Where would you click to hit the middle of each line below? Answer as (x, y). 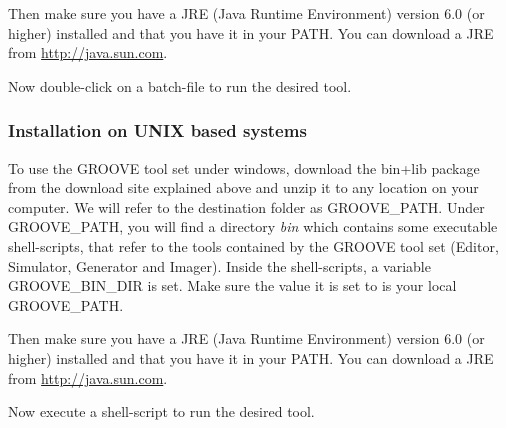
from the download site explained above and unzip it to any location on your (243, 187)
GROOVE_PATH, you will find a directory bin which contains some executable (253, 226)
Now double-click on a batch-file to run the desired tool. (180, 85)
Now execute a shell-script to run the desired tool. (161, 411)
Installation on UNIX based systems (157, 130)
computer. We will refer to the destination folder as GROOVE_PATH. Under (246, 206)
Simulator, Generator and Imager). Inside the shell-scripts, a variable (219, 265)
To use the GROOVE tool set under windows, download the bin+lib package (244, 167)
